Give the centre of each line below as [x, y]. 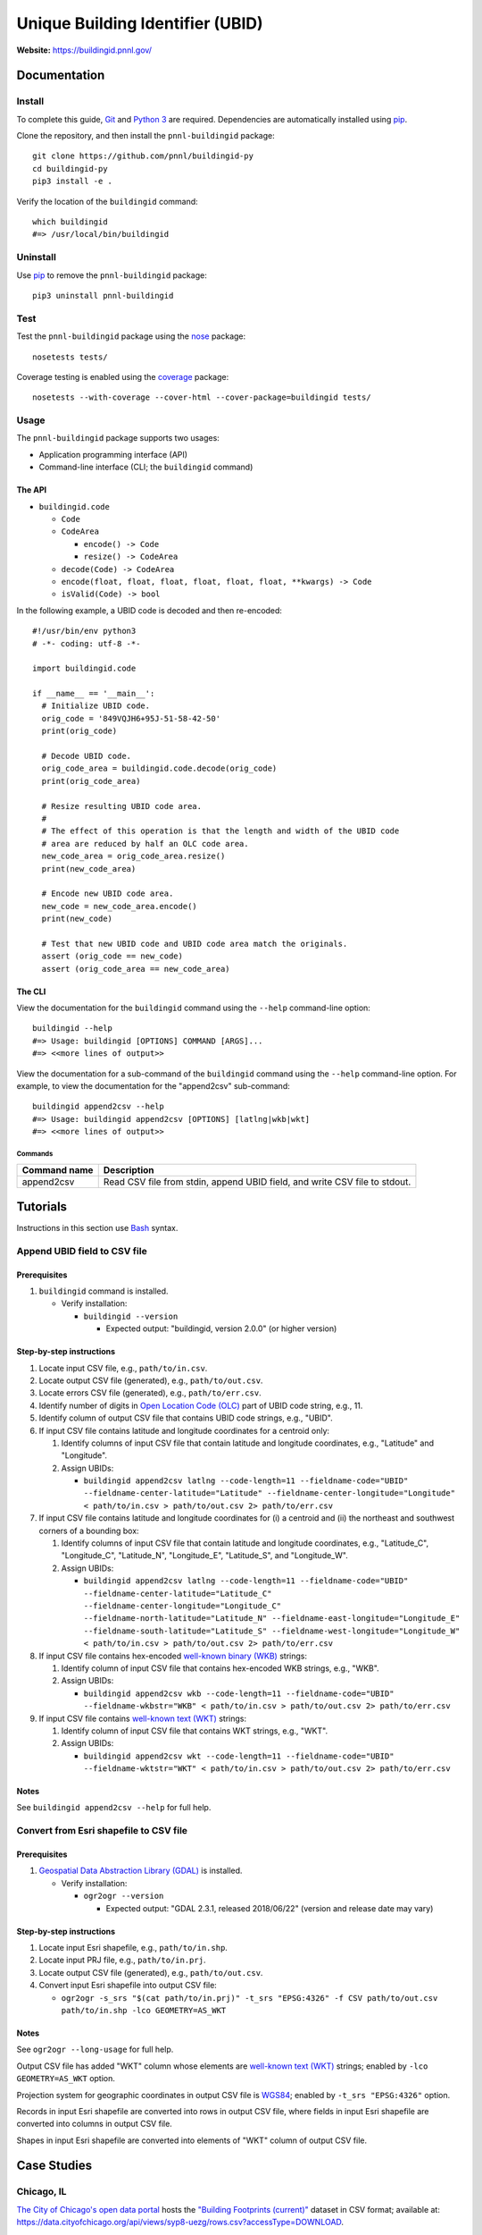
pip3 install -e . [73, 181]
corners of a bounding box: [89, 1531]
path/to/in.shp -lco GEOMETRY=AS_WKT [144, 2010]
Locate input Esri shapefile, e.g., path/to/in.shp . [133, 1947]
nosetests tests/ [70, 357]
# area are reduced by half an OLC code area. [145, 843]
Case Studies [54, 2166]
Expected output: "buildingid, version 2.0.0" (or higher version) [221, 1328]
